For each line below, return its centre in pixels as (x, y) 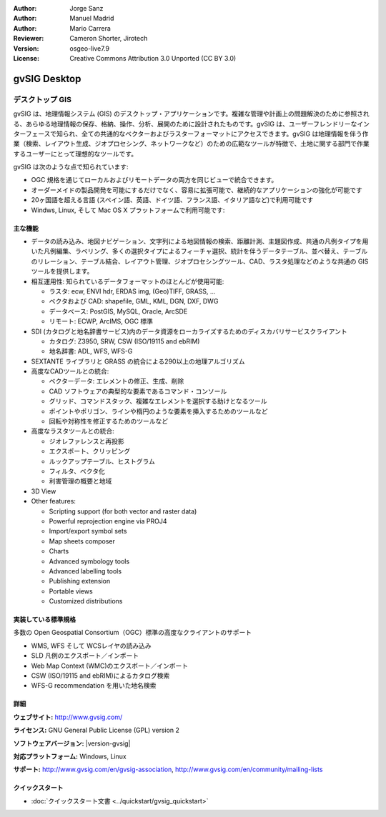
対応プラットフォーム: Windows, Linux (70, 756)
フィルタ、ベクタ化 (77, 471)
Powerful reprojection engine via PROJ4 (108, 521)
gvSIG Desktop (47, 79)
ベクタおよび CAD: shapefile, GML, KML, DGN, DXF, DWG (134, 301)
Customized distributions (86, 601)
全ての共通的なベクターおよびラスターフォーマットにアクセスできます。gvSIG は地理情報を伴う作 (225, 134)
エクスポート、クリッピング (90, 451)
